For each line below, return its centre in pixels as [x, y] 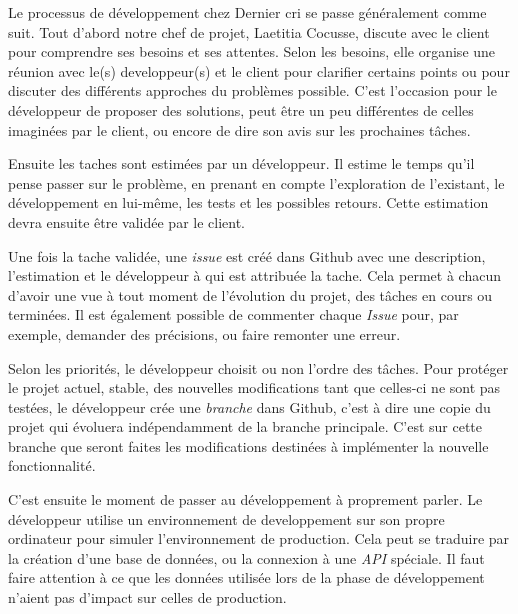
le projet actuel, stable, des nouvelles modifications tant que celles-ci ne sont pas [254, 387]
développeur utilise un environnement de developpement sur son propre [226, 518]
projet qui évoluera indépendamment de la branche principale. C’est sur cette [245, 426]
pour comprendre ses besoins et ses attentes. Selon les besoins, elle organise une [252, 51]
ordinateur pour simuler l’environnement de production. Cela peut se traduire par [259, 538]
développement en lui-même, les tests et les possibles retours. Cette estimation [248, 202]
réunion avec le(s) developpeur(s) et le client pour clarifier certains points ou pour [259, 70]
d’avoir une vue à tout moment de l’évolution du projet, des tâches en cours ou [250, 294]
